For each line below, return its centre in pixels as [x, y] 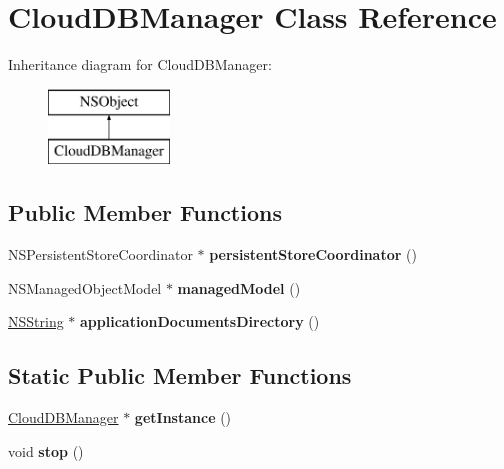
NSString [36, 321]
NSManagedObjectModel [85, 287]
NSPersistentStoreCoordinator [100, 254]
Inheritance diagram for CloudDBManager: [140, 64]
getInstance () [183, 417]
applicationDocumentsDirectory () [200, 321]
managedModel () [239, 287]
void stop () [46, 450]
